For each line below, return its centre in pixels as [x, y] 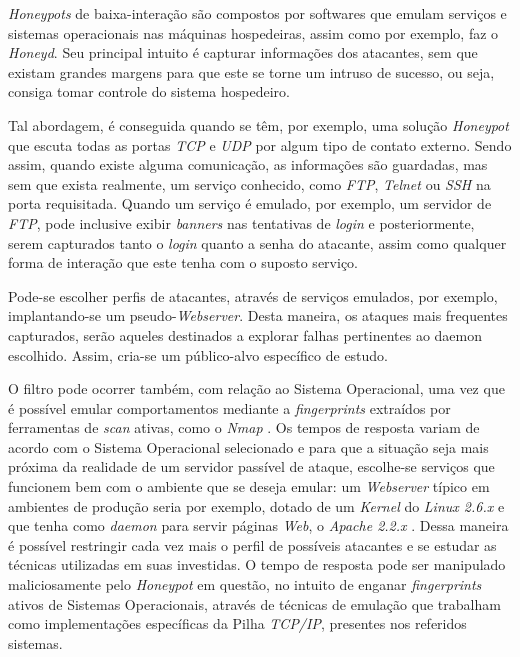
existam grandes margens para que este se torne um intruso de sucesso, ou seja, [251, 71]
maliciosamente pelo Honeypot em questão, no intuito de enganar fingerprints [245, 584]
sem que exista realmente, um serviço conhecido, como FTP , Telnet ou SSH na [249, 183]
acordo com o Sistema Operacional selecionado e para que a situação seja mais [248, 446]
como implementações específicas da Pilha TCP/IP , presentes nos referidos [237, 623]
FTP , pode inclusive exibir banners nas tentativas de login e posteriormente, [241, 222]
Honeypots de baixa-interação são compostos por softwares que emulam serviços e [257, 13]
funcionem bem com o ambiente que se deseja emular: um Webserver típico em [249, 486]
